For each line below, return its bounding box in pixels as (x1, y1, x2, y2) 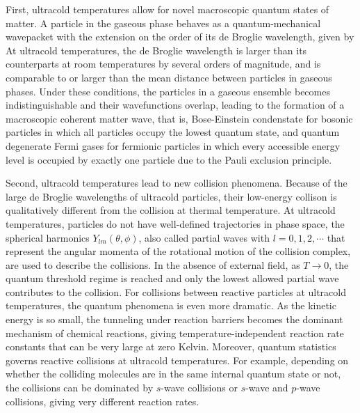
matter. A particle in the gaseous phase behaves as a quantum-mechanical (6, 15, 321, 30)
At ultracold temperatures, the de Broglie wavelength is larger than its (6, 42, 307, 57)
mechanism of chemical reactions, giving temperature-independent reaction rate (6, 325, 344, 340)
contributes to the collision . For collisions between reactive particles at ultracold (6, 284, 346, 299)
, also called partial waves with (138, 230, 270, 244)
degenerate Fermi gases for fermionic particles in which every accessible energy (6, 138, 341, 153)
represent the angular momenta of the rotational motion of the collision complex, (6, 244, 351, 258)
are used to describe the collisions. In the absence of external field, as (6, 257, 300, 272)
